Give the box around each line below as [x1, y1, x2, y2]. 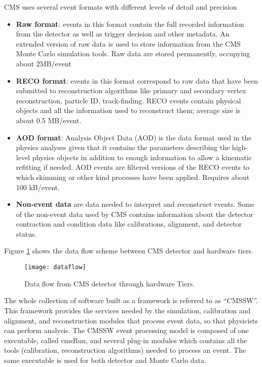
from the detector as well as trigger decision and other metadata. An [16, 28, 230, 39]
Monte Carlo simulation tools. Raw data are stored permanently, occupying [16, 48, 250, 59]
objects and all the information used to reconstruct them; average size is [16, 105, 241, 116]
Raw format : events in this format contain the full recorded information [16, 18, 244, 29]
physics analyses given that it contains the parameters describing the [16, 142, 230, 153]
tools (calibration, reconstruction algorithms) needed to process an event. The [4, 345, 246, 355]
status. [16, 228, 37, 239]
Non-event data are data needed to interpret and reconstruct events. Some [16, 199, 254, 209]
